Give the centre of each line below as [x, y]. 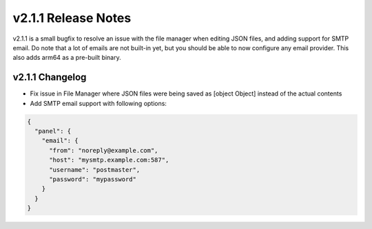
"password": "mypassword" [93, 179]
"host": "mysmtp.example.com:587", [109, 160]
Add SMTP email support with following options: [98, 103]
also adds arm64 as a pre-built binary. [67, 58]
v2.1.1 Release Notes [72, 18]
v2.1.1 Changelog [50, 77]
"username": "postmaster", [95, 170]
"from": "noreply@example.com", [104, 150]
